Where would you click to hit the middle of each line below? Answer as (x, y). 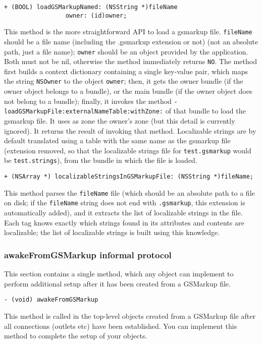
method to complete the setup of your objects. (76, 336)
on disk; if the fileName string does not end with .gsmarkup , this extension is (125, 203)
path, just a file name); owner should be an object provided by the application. (126, 51)
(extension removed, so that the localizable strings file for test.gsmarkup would (128, 150)
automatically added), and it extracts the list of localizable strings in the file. (123, 213)
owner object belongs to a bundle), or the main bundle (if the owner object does (128, 91)
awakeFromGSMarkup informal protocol (88, 254)
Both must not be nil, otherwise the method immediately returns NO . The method (130, 61)
